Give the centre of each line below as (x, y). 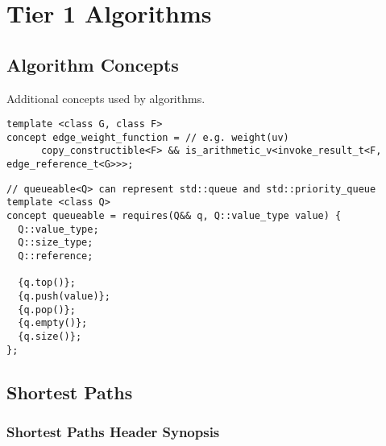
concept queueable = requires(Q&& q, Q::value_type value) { (174, 216)
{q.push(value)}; (64, 297)
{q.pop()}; (47, 310)
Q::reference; (56, 256)
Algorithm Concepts (93, 64)
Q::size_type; (56, 243)
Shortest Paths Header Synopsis (113, 432)
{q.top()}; (47, 283)
